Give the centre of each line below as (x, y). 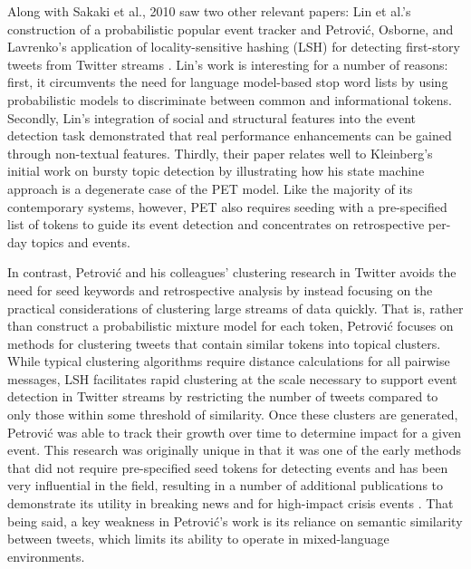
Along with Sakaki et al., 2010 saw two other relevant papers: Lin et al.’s (209, 11)
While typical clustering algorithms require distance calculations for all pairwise (229, 361)
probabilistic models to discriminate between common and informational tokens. (230, 99)
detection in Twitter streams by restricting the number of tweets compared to (223, 396)
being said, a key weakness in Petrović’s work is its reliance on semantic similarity (235, 521)
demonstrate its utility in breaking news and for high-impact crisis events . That (231, 503)
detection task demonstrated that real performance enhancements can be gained (230, 135)
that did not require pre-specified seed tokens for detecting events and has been (228, 467)
